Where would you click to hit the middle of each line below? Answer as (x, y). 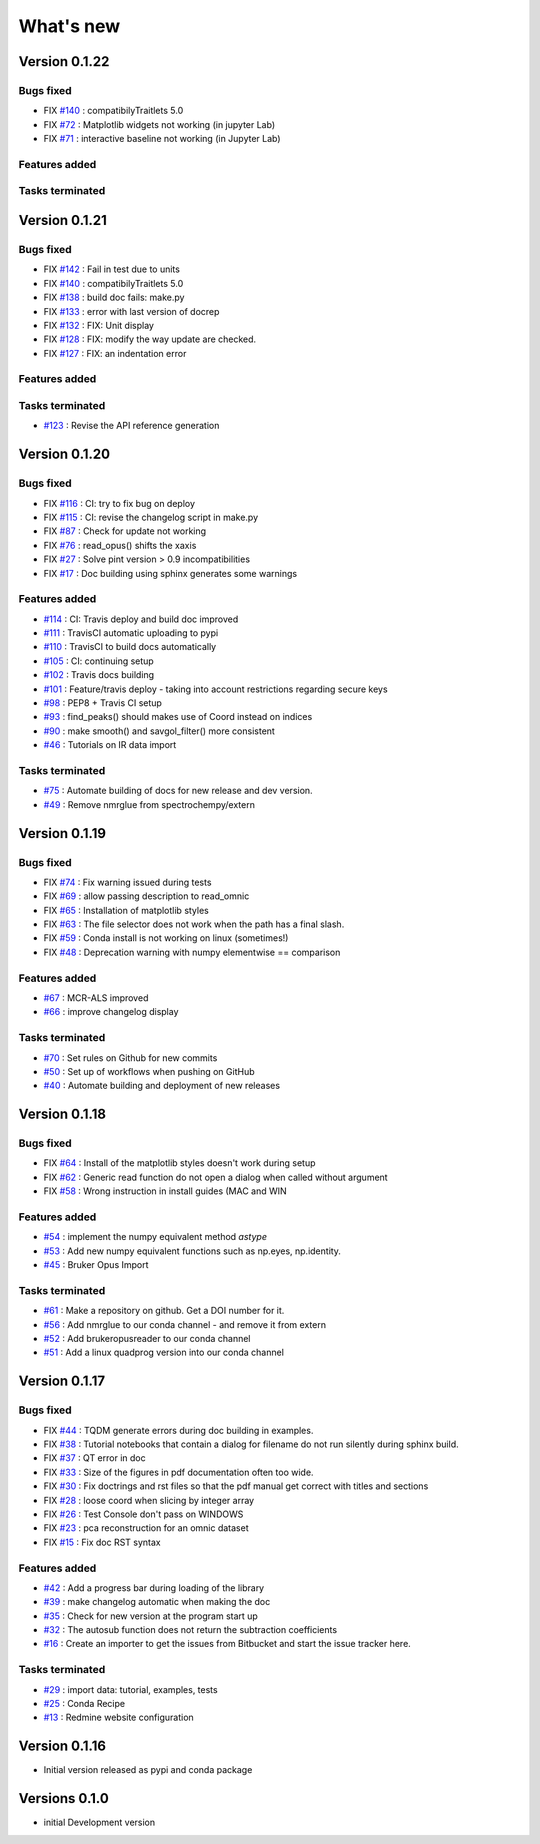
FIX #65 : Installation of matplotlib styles (126, 910)
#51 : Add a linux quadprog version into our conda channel (164, 1352)
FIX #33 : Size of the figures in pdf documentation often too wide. (178, 1472)
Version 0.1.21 (62, 220)
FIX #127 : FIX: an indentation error (115, 353)
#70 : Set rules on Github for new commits (130, 1057)
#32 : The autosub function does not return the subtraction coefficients (190, 1630)
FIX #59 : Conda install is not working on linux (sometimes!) (166, 938)
